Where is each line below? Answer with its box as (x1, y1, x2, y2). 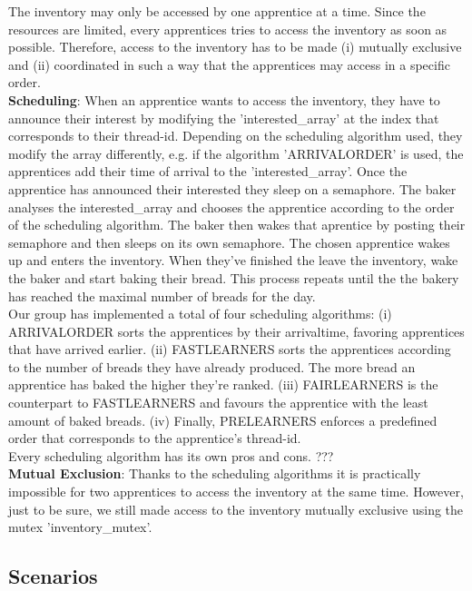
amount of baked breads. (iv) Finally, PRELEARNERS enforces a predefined (8, 410, 438, 429)
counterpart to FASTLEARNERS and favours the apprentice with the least (8, 393, 428, 412)
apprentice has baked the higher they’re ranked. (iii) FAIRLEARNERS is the (8, 375, 438, 394)
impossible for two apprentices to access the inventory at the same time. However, (8, 482, 464, 501)
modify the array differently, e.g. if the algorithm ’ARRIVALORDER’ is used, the (8, 143, 464, 163)
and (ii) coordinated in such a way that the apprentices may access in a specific (8, 54, 450, 74)
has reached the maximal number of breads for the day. (8, 286, 316, 305)
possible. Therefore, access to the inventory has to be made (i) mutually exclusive (8, 37, 462, 56)
